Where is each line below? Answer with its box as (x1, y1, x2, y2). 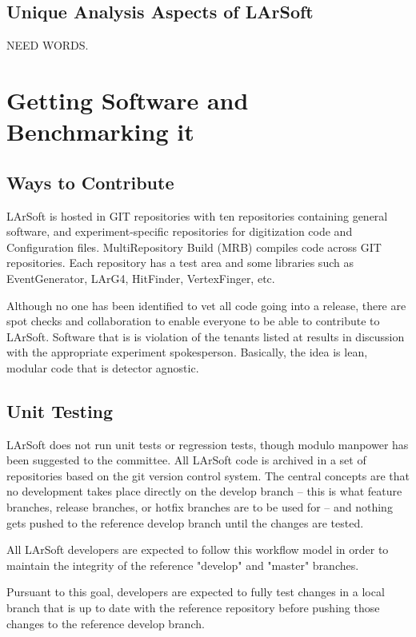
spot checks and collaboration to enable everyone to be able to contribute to (6, 313, 380, 329)
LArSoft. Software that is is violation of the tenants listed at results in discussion (6, 328, 405, 344)
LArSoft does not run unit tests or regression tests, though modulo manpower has (6, 436, 409, 452)
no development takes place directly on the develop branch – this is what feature (6, 483, 402, 500)
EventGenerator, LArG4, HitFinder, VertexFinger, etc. (6, 269, 275, 286)
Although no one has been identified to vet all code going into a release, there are (6, 297, 406, 313)
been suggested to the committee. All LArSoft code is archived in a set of (6, 452, 366, 468)
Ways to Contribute (6, 169, 174, 194)
